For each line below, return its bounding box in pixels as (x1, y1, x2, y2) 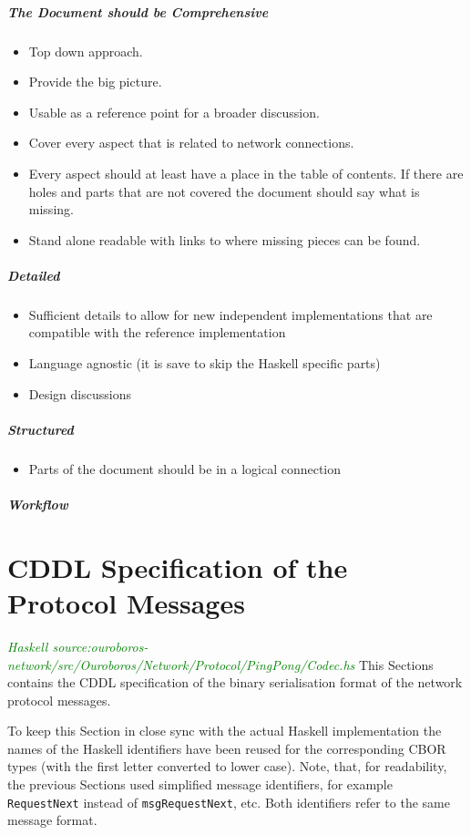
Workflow (7, 495, 68, 513)
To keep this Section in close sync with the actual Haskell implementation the (7, 721, 442, 740)
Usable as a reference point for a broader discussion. (28, 102, 320, 121)
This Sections (358, 655, 434, 674)
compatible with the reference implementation (28, 323, 286, 342)
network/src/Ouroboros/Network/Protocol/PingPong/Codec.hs (7, 655, 355, 674)
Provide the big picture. (28, 72, 162, 91)
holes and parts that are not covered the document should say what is (28, 181, 420, 201)
